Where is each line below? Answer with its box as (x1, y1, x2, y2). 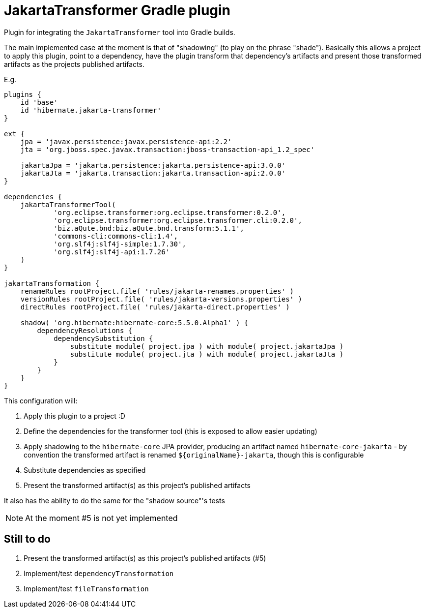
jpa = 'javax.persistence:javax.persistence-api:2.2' (20, 137, 232, 146)
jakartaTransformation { (4, 279, 99, 287)
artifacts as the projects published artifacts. (4, 60, 144, 68)
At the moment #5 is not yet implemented (25, 513, 178, 523)
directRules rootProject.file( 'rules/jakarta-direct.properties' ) (20, 303, 290, 311)
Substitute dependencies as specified (24, 465, 146, 474)
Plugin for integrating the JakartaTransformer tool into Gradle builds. (4, 28, 235, 36)
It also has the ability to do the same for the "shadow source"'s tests (4, 496, 225, 505)
